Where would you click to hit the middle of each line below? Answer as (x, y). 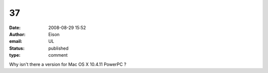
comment (58, 55)
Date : (15, 28)
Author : (17, 34)
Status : (17, 48)
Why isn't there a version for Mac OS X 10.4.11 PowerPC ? (68, 64)
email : (16, 41)
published (59, 48)
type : (15, 55)
